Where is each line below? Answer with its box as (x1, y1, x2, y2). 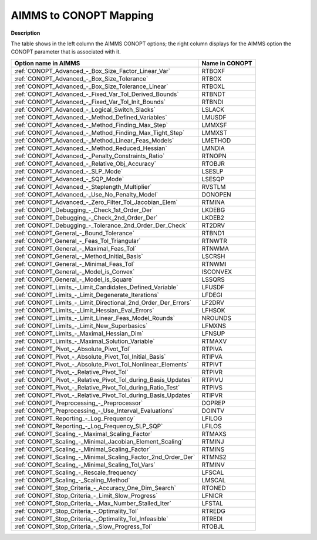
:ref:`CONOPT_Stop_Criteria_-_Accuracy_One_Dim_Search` (14, 484, 176, 492)
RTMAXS (201, 429, 227, 438)
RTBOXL (201, 82, 225, 91)
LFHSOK (201, 306, 225, 314)
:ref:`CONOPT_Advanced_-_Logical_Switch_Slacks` (14, 105, 156, 114)
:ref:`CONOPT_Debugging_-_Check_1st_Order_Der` (14, 206, 154, 214)
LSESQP (201, 175, 225, 183)
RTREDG (201, 506, 225, 515)
